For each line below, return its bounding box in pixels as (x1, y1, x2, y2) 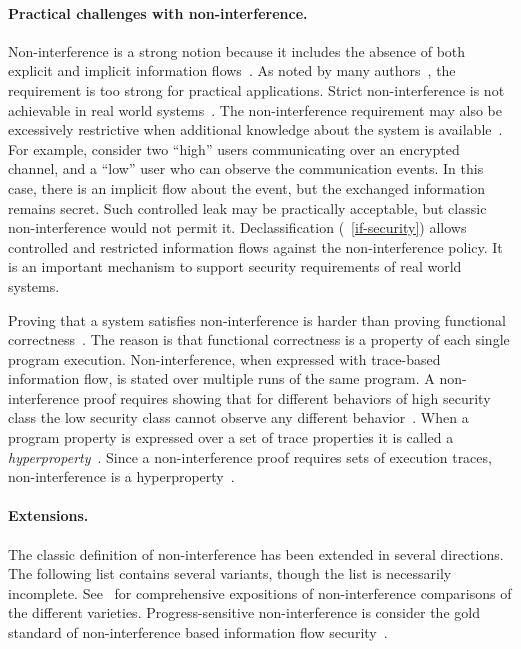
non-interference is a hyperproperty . (8, 466, 235, 487)
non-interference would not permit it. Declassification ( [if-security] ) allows (8, 217, 467, 238)
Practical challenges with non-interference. (8, 2, 308, 23)
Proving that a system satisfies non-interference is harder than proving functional (8, 309, 506, 330)
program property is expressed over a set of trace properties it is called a (8, 427, 454, 448)
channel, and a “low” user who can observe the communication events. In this (8, 158, 484, 179)
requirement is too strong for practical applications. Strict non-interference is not (8, 79, 505, 100)
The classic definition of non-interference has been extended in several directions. (8, 543, 504, 564)
